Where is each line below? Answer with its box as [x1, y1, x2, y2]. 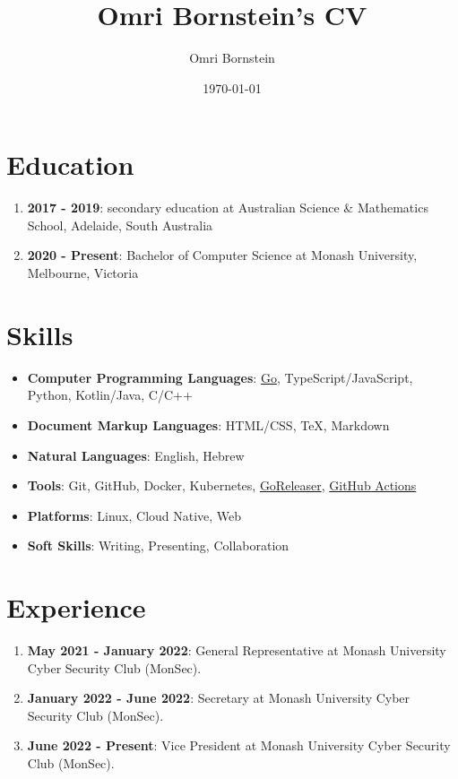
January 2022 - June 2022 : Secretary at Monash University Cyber [27, 688, 410, 707]
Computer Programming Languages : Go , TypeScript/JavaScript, [27, 368, 413, 386]
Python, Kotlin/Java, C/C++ [27, 385, 193, 404]
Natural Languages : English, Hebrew [27, 446, 245, 464]
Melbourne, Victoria [27, 264, 139, 282]
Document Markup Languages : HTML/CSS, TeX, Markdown [27, 415, 390, 434]
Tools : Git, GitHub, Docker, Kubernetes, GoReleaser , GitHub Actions [27, 476, 417, 495]
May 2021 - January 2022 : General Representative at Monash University [27, 641, 446, 660]
